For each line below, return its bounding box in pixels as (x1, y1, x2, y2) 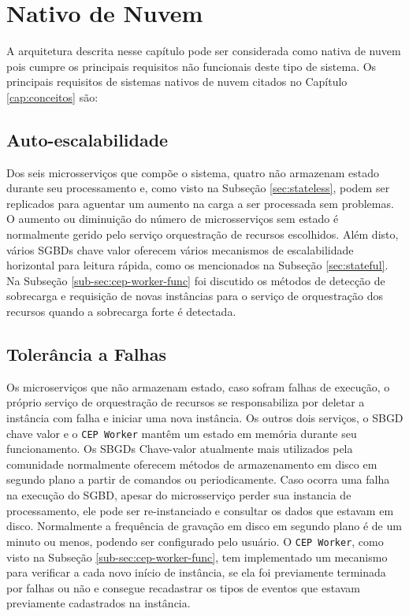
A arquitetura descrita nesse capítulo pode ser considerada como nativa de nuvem (6, 43, 401, 59)
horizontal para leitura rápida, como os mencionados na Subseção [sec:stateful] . (6, 257, 389, 273)
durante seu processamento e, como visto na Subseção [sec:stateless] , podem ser (6, 180, 390, 196)
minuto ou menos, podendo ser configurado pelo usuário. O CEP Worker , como (6, 533, 384, 549)
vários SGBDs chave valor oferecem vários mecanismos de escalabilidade (6, 241, 354, 258)
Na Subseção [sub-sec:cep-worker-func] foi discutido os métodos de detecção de (6, 272, 385, 288)
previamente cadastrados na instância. (6, 595, 191, 611)
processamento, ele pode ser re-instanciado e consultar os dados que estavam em (6, 502, 394, 518)
